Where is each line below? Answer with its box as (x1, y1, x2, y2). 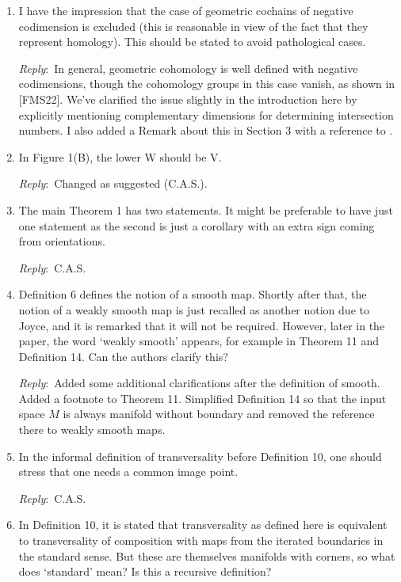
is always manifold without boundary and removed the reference (63, 405, 375, 422)
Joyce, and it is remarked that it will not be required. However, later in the (18, 317, 385, 333)
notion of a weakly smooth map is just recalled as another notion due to (18, 301, 369, 318)
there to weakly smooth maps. (18, 421, 166, 438)
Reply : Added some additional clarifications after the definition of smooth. (18, 375, 380, 391)
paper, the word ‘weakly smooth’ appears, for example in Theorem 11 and (18, 333, 379, 349)
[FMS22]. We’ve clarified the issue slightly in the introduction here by (18, 90, 357, 107)
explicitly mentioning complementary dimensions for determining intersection (18, 106, 394, 123)
